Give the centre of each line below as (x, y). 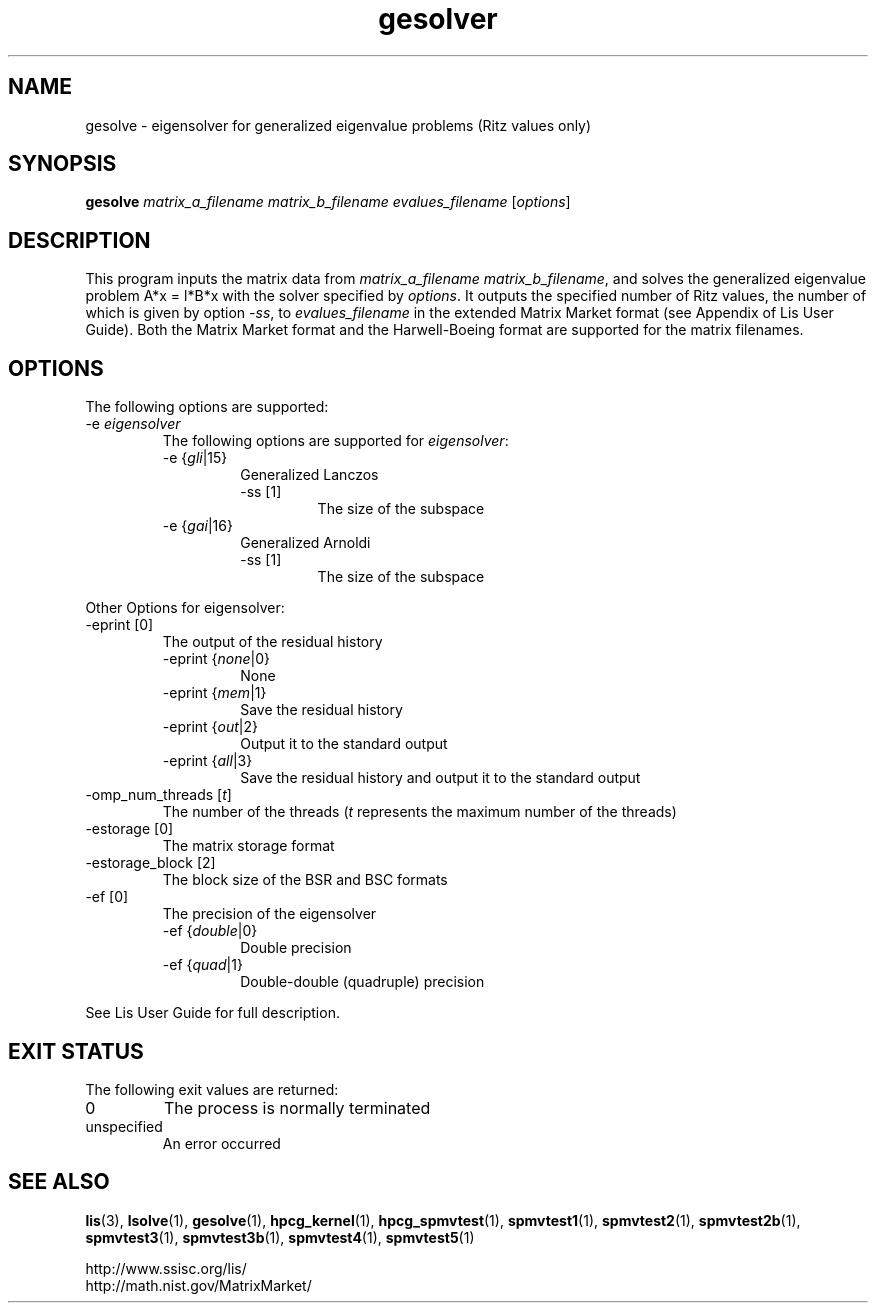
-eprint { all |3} (207, 761)
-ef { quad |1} (202, 965)
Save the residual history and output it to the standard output (440, 778)
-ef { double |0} (210, 931)
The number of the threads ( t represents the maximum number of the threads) (419, 812)
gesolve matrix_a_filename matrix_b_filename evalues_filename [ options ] (328, 202)
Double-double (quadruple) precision (362, 982)
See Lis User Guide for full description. (212, 1013)
